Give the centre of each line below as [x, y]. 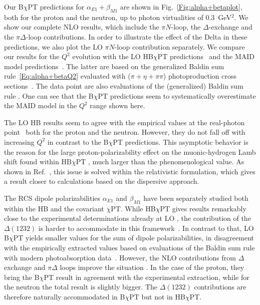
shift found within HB [38, 162]
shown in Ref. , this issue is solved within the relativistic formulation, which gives [130, 171]
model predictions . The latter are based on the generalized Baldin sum [114, 66]
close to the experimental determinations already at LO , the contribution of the [127, 218]
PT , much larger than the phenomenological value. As [160, 162]
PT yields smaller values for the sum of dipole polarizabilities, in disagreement [134, 238]
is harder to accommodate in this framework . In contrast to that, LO [146, 228]
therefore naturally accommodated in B [65, 297]
